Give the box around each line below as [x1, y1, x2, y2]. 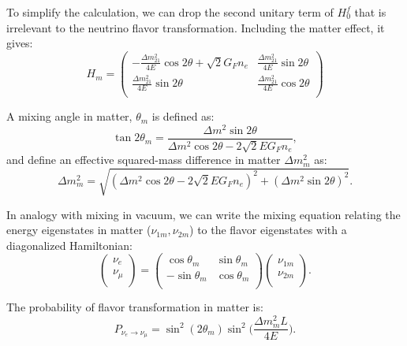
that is [354, 4, 386, 20]
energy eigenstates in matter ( [6, 221, 151, 238]
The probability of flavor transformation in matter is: [6, 299, 263, 315]
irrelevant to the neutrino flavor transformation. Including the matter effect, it [6, 19, 385, 35]
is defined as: [151, 108, 215, 125]
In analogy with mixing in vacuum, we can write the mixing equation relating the [6, 206, 401, 222]
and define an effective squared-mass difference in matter [6, 151, 281, 168]
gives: [6, 35, 33, 51]
